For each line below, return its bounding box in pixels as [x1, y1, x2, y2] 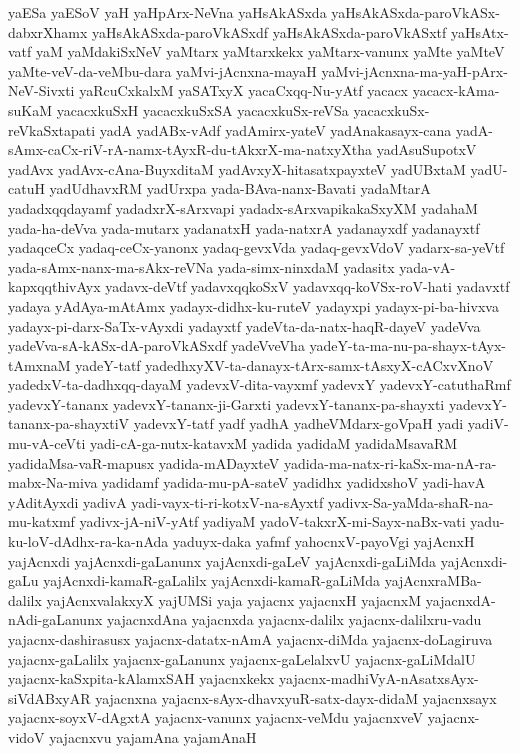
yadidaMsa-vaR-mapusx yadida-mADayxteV [8, 452, 280, 473]
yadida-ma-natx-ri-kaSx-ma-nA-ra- [283, 452, 497, 473]
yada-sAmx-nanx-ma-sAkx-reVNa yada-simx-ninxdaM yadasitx [8, 256, 395, 277]
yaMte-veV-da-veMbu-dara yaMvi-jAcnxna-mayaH [8, 60, 317, 81]
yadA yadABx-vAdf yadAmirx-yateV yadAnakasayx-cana [99, 119, 452, 140]
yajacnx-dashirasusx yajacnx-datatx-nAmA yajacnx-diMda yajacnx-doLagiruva [8, 629, 493, 649]
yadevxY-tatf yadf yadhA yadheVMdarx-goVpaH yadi [133, 413, 464, 434]
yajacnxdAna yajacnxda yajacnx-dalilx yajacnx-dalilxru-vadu [106, 609, 482, 630]
